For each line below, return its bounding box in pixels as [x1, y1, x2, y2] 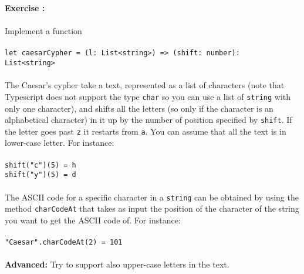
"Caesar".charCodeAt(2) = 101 [5, 238, 123, 247]
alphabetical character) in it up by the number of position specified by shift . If [5, 113, 292, 126]
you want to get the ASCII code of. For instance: [5, 213, 181, 226]
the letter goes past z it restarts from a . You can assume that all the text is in [5, 125, 286, 137]
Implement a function [5, 25, 82, 37]
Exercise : [5, 2, 45, 14]
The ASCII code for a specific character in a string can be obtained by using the [5, 191, 299, 203]
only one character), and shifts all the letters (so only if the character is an [5, 102, 273, 114]
